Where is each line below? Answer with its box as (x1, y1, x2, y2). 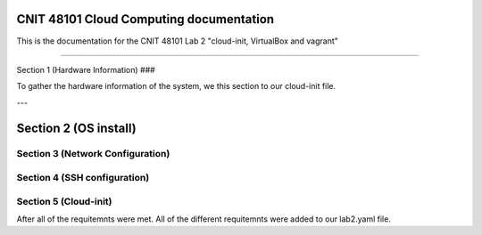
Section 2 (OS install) (16, 120, 137, 135)
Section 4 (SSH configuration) (16, 172, 150, 184)
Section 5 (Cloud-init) (16, 195, 112, 207)
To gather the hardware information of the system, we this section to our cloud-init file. (16, 81, 337, 92)
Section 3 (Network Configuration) (16, 148, 170, 160)
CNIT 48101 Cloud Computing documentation (16, 12, 275, 27)
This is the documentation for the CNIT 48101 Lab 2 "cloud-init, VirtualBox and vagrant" (16, 36, 339, 46)
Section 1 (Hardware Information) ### (16, 64, 155, 75)
